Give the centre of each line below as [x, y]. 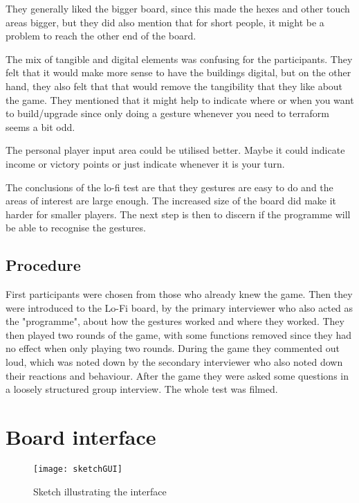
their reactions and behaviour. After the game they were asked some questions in [177, 375]
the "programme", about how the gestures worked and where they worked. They [175, 321]
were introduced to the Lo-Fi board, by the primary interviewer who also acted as [179, 307]
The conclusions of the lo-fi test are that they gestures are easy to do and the [169, 187]
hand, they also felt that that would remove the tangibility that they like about [174, 86]
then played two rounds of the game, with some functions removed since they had [179, 334]
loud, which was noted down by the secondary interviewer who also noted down [174, 362]
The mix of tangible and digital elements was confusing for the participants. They [179, 59]
